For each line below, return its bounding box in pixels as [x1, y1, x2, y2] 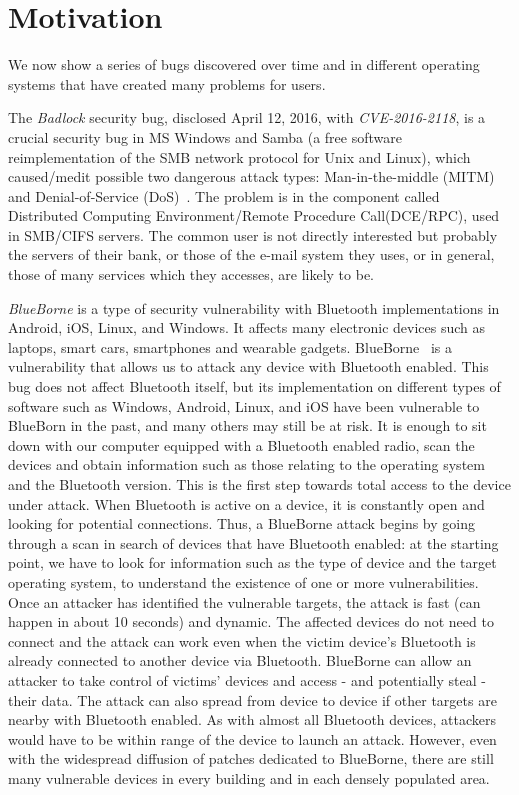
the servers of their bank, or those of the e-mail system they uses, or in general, [8, 244, 495, 265]
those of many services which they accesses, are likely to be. [8, 264, 375, 285]
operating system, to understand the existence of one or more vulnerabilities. [8, 571, 479, 592]
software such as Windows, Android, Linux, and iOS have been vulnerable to [8, 395, 480, 416]
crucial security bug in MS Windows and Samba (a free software [8, 126, 402, 147]
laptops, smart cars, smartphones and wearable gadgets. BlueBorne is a [8, 336, 453, 357]
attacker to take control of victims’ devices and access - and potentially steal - [8, 669, 486, 690]
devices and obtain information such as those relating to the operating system [8, 454, 485, 475]
